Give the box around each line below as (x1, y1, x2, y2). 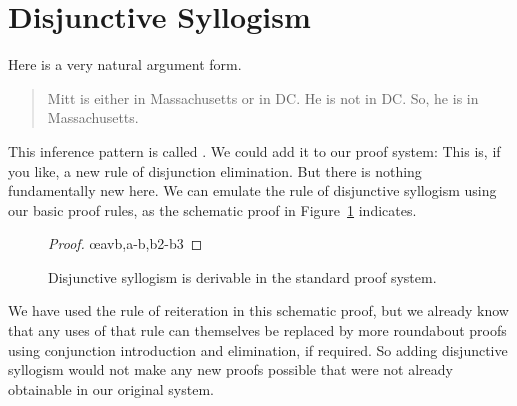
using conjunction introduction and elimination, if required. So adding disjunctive (8, 339, 508, 360)
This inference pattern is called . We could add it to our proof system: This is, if (8, 140, 501, 161)
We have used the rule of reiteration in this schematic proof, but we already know (8, 300, 509, 321)
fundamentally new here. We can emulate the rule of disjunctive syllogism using (8, 180, 497, 201)
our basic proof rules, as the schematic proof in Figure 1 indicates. (8, 199, 417, 220)
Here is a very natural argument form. (8, 54, 242, 75)
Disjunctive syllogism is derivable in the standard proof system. (48, 266, 437, 287)
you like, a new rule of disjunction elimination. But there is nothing (8, 160, 422, 181)
